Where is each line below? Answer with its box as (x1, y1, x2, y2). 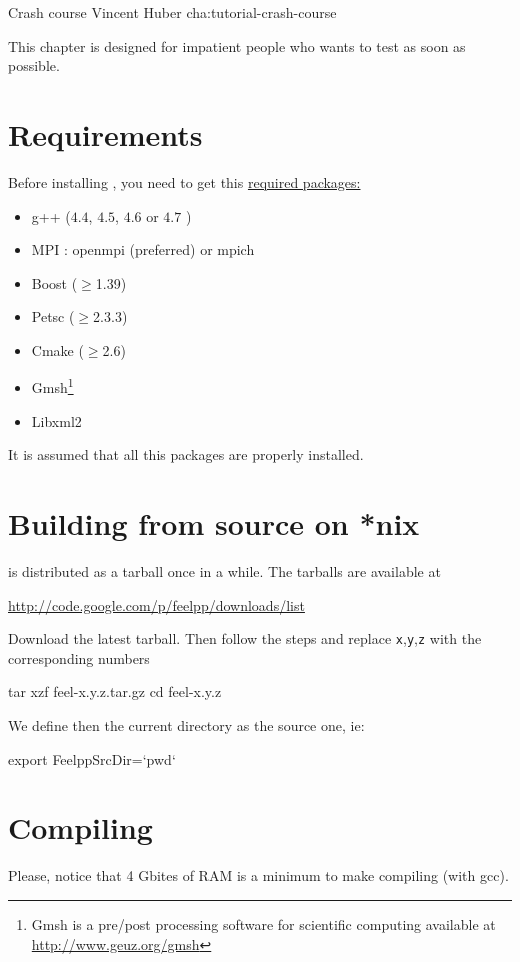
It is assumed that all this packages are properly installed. (8, 444, 364, 465)
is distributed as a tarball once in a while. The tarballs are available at (8, 561, 441, 582)
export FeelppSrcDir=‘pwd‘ (8, 748, 176, 769)
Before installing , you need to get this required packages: (8, 171, 361, 192)
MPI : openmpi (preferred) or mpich (31, 239, 255, 260)
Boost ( (31, 272, 78, 293)
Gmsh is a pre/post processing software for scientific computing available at (31, 913, 496, 934)
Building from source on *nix (8, 503, 420, 544)
